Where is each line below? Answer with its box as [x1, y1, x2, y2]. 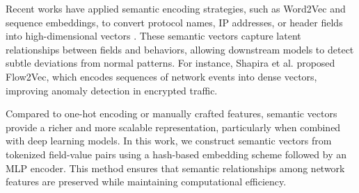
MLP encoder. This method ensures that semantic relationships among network [6, 160, 345, 175]
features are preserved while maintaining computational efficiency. [6, 174, 287, 189]
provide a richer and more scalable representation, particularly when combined [6, 119, 341, 134]
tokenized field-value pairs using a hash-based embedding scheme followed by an [6, 146, 347, 161]
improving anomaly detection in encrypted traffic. [6, 83, 218, 97]
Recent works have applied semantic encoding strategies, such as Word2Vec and [6, 1, 346, 15]
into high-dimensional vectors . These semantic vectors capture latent [6, 28, 301, 43]
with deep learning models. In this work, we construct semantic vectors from [6, 133, 332, 148]
